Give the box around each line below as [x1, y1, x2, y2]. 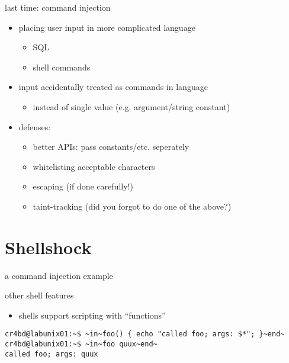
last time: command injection [5, 1, 111, 13]
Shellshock [5, 234, 92, 259]
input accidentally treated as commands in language [18, 81, 208, 93]
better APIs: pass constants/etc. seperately [33, 140, 190, 153]
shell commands [33, 60, 91, 73]
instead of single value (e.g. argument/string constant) [33, 100, 230, 113]
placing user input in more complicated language [18, 21, 195, 33]
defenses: [18, 120, 51, 133]
